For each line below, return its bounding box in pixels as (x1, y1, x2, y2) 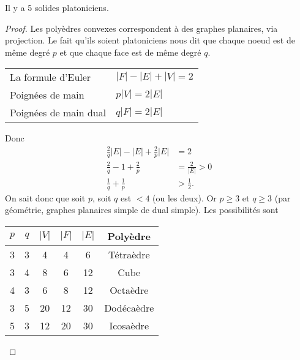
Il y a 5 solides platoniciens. (5, 1, 109, 13)
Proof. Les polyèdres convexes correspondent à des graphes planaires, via (5, 21, 278, 34)
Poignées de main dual (10, 105, 107, 120)
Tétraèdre (108, 247, 150, 261)
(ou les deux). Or (152, 191, 217, 204)
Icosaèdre (109, 318, 149, 332)
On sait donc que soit (5, 191, 86, 204)
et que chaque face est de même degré (59, 45, 201, 58)
